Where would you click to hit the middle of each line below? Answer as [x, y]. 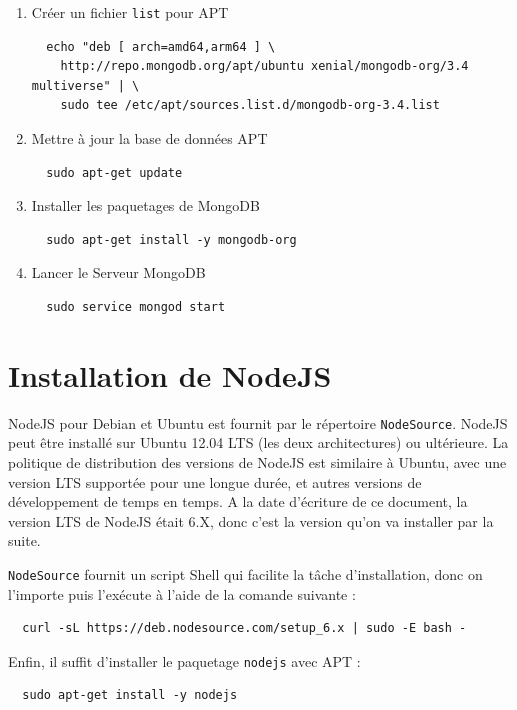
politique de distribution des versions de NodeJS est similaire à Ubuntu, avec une [257, 461]
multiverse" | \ [85, 85]
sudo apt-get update [114, 172]
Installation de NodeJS [170, 374]
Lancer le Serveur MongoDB [118, 272]
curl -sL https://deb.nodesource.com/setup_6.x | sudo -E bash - [244, 628]
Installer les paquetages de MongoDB [145, 205]
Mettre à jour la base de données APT [149, 138]
